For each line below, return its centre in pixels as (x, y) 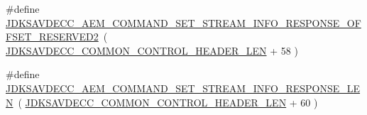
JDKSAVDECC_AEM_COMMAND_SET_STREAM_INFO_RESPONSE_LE (183, 88)
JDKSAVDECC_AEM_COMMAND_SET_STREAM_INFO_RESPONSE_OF (183, 22)
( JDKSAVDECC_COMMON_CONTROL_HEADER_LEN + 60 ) (168, 102)
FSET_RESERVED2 (52, 37)
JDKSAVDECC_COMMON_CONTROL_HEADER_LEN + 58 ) (152, 50)
